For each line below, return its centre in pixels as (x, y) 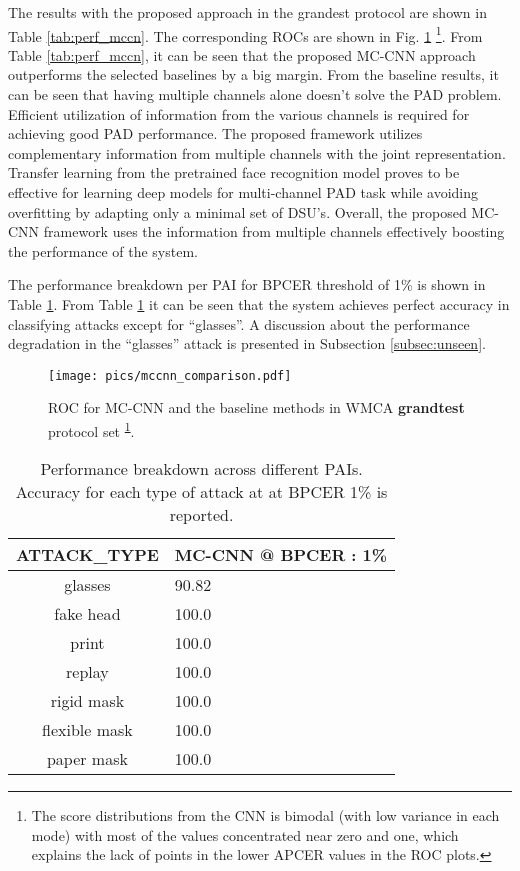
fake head (87, 614)
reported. (201, 515)
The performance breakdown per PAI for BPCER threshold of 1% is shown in (247, 284)
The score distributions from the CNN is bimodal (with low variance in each (265, 815)
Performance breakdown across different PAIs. (201, 469)
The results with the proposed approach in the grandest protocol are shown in (247, 12)
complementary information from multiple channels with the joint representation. (257, 152)
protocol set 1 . (91, 429)
